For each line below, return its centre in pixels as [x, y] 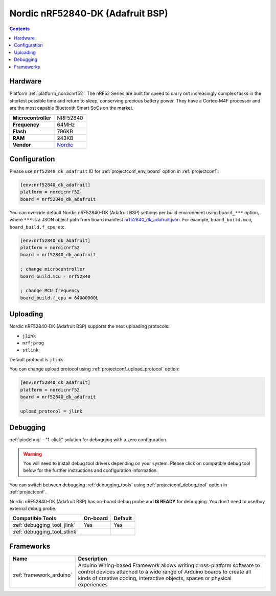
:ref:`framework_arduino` [42, 575]
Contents [20, 29]
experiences [93, 584]
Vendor [22, 145]
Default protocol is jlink [36, 359]
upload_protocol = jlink [51, 411]
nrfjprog [33, 343]
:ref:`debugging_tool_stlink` [45, 532]
